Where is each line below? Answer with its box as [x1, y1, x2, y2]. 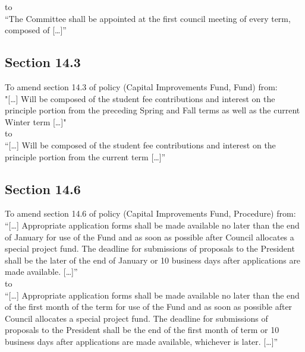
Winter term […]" [5, 115, 67, 128]
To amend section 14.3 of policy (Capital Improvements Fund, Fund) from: [5, 80, 278, 93]
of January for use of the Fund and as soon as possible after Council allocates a [5, 230, 294, 243]
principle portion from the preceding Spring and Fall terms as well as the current [5, 104, 300, 116]
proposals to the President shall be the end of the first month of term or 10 [5, 324, 279, 336]
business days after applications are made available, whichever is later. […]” [5, 335, 278, 347]
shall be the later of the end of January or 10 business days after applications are [5, 253, 301, 266]
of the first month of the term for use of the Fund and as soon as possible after [5, 300, 293, 313]
